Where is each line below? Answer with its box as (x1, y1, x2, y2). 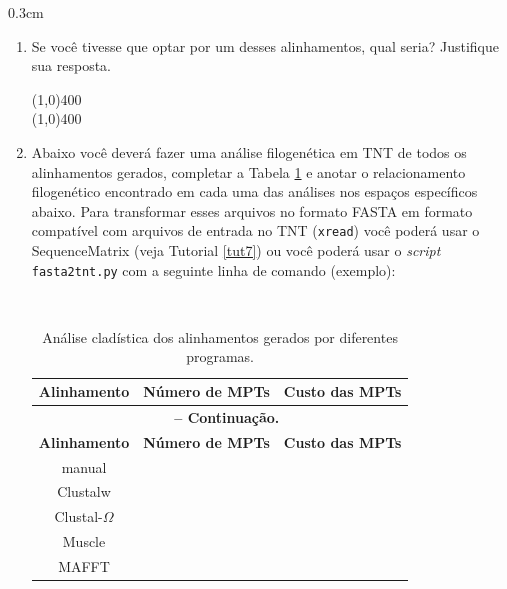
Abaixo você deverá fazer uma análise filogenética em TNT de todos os (31, 141, 467, 162)
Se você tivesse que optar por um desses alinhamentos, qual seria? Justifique (31, 35, 499, 56)
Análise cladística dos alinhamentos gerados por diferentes (42, 326, 398, 347)
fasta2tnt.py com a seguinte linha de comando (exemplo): (31, 259, 396, 280)
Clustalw (57, 481, 111, 502)
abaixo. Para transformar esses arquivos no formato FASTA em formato (31, 200, 473, 221)
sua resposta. (31, 55, 112, 76)
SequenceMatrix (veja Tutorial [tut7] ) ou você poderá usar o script (31, 240, 441, 260)
